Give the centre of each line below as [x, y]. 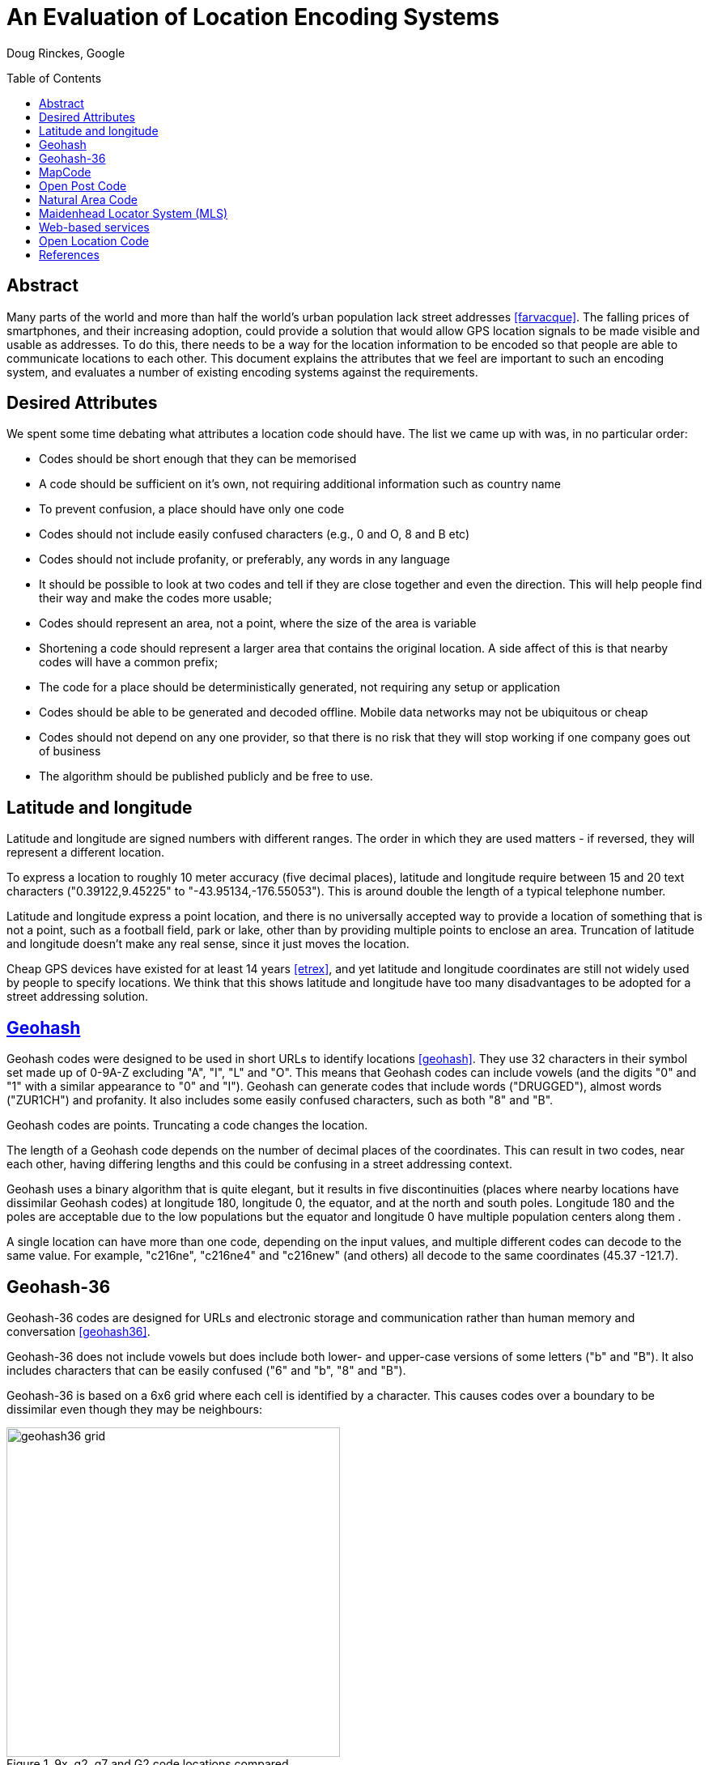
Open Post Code [83, 185]
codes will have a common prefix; [129, 662]
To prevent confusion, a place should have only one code [192, 509]
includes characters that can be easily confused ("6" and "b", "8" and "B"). [206, 1370]
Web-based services [94, 227]
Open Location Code [94, 240]
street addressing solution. [78, 997]
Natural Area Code [88, 199]
